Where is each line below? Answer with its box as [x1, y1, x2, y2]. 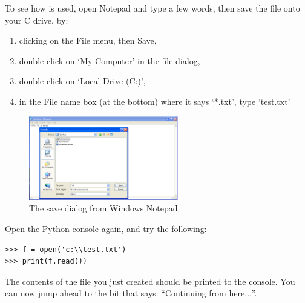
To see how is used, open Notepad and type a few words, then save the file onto [5, 2, 300, 14]
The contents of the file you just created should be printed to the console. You [5, 275, 295, 287]
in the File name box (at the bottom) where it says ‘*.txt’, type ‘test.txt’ [19, 95, 290, 107]
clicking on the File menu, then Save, [19, 34, 157, 47]
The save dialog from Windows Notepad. [29, 202, 180, 215]
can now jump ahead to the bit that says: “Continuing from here [5, 287, 245, 299]
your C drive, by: [5, 13, 68, 26]
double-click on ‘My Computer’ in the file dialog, [19, 54, 200, 67]
